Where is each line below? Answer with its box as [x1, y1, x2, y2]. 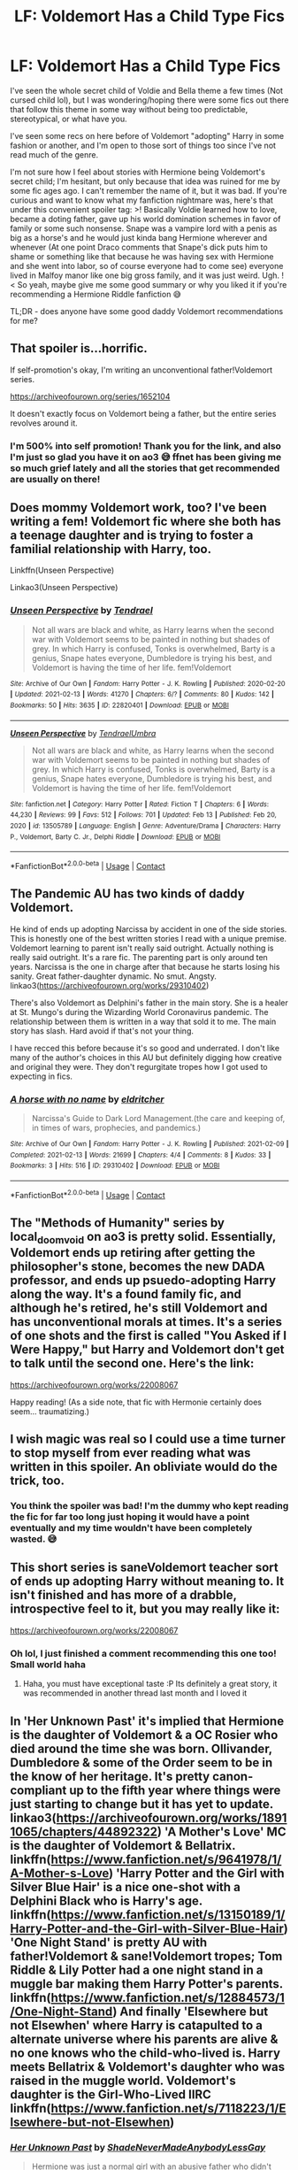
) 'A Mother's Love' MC [157, 1824, 287, 1839]
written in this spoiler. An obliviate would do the [10, 1459, 278, 1474]
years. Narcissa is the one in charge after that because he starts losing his [10, 961, 280, 972]
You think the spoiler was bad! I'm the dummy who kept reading [10, 1500, 289, 1512]
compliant [10, 1782, 67, 1797]
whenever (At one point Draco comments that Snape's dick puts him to [10, 242, 268, 252]
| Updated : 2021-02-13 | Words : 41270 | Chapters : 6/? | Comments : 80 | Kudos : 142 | [10, 690, 275, 699]
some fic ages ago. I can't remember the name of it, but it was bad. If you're [10, 185, 287, 196]
